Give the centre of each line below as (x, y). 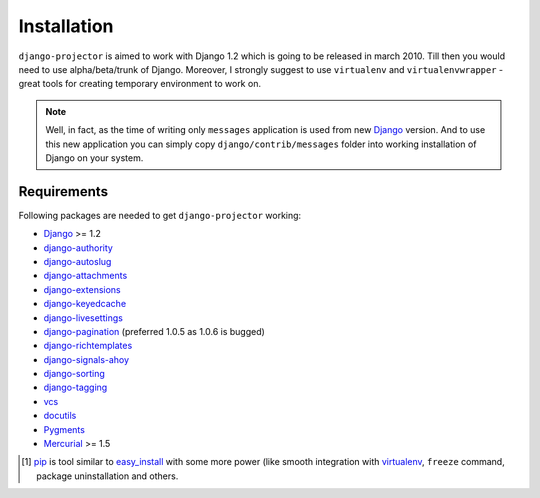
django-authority (78, 247)
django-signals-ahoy (86, 359)
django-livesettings (83, 317)
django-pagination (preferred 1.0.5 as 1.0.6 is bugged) (154, 331)
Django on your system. (94, 157)
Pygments (64, 429)
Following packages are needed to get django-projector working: (160, 215)
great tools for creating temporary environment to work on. (140, 84)
